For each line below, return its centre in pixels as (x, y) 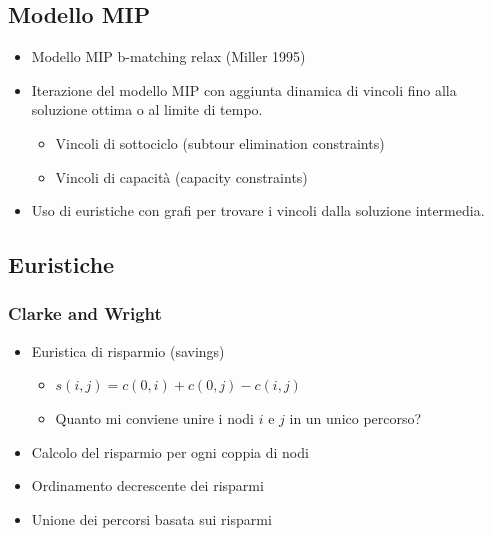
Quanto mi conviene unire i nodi (154, 417)
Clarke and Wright (85, 313)
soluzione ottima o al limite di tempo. (147, 109)
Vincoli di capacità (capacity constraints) (181, 176)
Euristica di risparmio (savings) (128, 350)
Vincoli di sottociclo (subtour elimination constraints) (220, 142)
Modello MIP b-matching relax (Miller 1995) (168, 56)
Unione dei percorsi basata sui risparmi (151, 518)
